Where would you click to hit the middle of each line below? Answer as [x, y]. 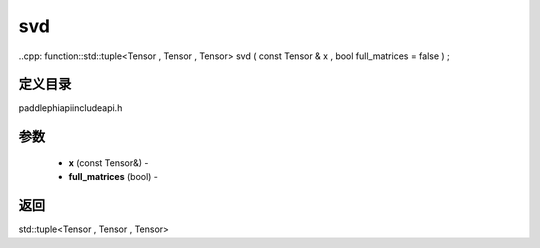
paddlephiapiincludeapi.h [70, 108]
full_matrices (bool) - [113, 177]
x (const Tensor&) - [108, 162]
